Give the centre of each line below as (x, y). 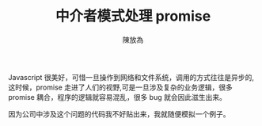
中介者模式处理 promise (133, 16)
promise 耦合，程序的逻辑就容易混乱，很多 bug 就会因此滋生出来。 (118, 97)
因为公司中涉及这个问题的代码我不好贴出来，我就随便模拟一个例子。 (119, 114)
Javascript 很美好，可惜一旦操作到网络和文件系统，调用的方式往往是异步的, (131, 77)
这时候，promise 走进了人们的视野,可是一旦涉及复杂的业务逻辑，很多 (121, 87)
